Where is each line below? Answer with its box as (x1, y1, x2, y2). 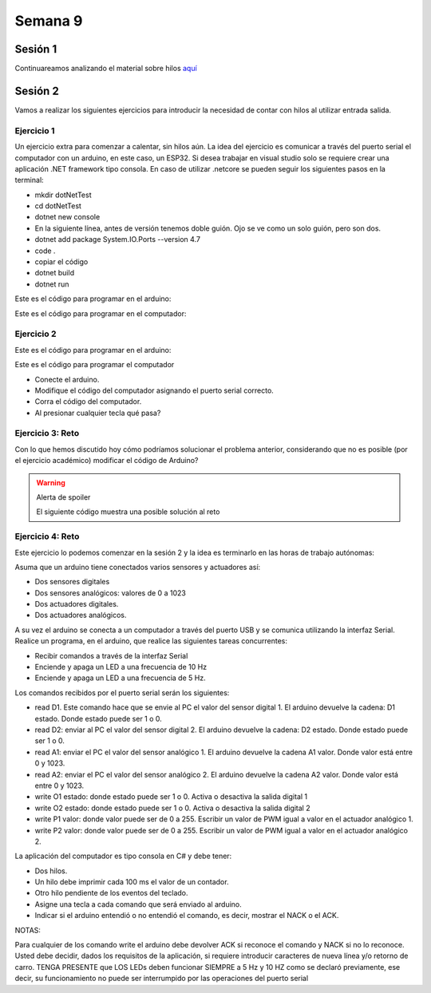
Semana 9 (14, 12, 83, 30)
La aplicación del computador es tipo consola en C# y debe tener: (14, 851, 232, 861)
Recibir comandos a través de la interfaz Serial (34, 651, 188, 660)
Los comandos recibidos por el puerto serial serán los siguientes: (14, 687, 230, 698)
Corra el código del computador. (34, 397, 142, 406)
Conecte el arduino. (34, 374, 100, 384)
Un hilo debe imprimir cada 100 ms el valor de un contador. (34, 877, 229, 887)
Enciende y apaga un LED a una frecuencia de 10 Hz (34, 663, 208, 672)
